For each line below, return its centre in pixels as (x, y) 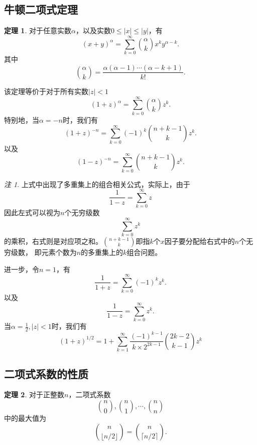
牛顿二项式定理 (41, 9)
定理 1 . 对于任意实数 (38, 30)
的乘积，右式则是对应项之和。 (53, 241)
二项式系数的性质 (46, 373)
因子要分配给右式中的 (200, 241)
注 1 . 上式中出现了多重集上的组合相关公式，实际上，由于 (97, 184)
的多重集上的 (102, 252)
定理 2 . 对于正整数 (34, 394)
